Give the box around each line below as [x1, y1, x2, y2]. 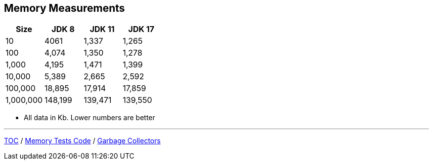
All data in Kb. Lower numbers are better [24, 113, 155, 122]
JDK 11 [89, 24, 115, 34]
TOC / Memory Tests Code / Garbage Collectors [4, 136, 161, 145]
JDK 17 [128, 24, 154, 34]
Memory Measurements [4, 2, 125, 14]
